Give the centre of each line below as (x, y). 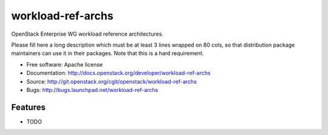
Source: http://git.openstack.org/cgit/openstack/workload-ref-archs (111, 81)
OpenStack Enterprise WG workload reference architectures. (87, 34)
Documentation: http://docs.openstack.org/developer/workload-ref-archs (118, 73)
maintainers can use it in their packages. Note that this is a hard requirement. (108, 53)
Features (28, 107)
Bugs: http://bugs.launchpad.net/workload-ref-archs (92, 90)
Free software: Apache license (65, 64)
